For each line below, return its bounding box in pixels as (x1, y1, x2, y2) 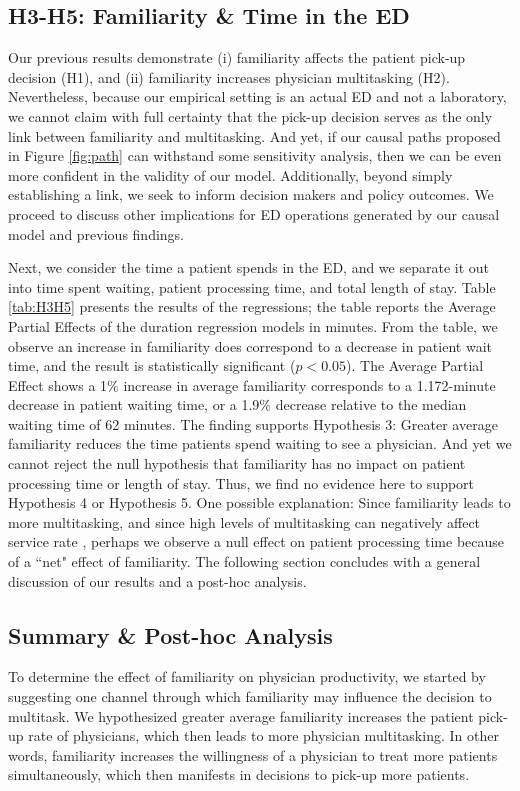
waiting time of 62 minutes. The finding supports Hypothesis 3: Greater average (8, 413, 498, 434)
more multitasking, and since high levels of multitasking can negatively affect (8, 511, 481, 532)
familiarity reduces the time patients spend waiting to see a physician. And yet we (8, 433, 512, 454)
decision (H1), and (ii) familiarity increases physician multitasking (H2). (8, 66, 450, 87)
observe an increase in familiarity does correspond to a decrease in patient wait (8, 335, 492, 356)
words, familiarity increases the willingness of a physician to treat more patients (8, 744, 498, 765)
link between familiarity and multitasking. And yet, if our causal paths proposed (8, 125, 501, 146)
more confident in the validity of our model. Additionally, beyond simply (8, 164, 453, 185)
